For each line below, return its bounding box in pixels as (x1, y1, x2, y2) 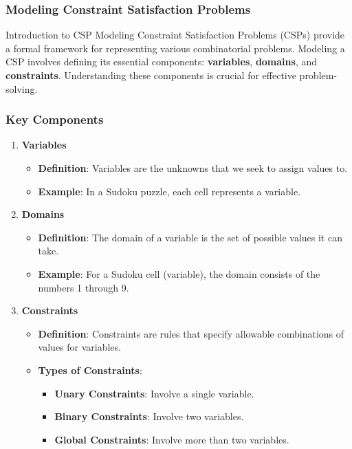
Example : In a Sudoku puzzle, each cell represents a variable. (38, 184, 301, 198)
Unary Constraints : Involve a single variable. (54, 386, 254, 400)
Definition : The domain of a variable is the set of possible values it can (38, 230, 342, 244)
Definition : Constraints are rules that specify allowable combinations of (38, 326, 344, 340)
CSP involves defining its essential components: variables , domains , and (5, 54, 318, 69)
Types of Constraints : (38, 362, 142, 377)
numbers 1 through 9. (38, 280, 129, 294)
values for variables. (38, 340, 121, 354)
